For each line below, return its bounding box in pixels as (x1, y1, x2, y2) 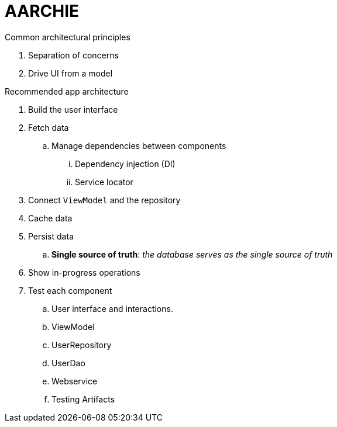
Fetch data (28, 122, 69, 133)
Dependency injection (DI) (75, 158, 176, 169)
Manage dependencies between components (51, 140, 226, 151)
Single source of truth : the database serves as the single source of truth (51, 249, 333, 259)
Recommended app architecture (5, 86, 129, 96)
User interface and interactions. (51, 303, 173, 314)
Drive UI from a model (28, 68, 113, 78)
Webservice (51, 376, 98, 386)
